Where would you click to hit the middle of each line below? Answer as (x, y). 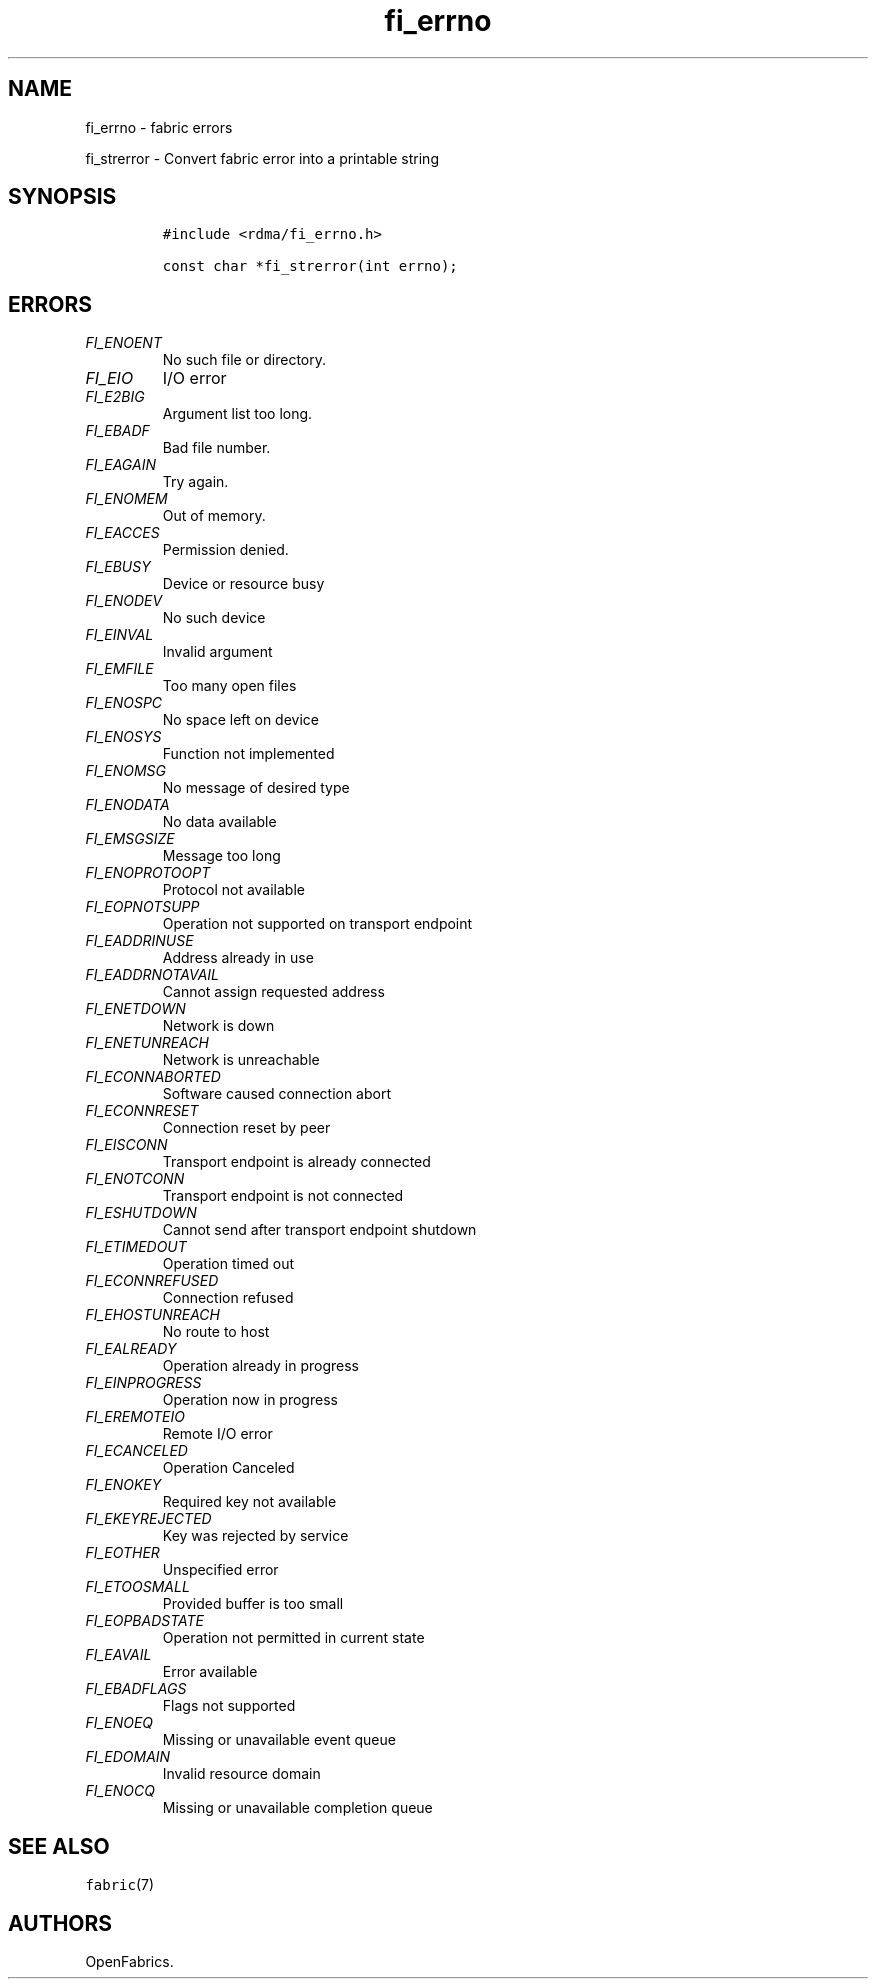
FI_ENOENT (123, 343)
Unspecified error (220, 1570)
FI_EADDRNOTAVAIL (152, 975)
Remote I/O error (217, 1434)
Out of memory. (214, 516)
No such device (214, 618)
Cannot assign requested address (273, 992)
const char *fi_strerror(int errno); (310, 266)
